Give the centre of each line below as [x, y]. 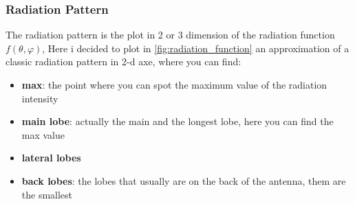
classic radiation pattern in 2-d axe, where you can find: [123, 61]
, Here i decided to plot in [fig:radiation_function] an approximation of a [196, 48]
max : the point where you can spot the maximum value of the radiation [174, 84]
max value [43, 134]
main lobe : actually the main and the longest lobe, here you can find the [177, 121]
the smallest [47, 194]
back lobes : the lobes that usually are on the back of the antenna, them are [184, 180]
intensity [40, 98]
